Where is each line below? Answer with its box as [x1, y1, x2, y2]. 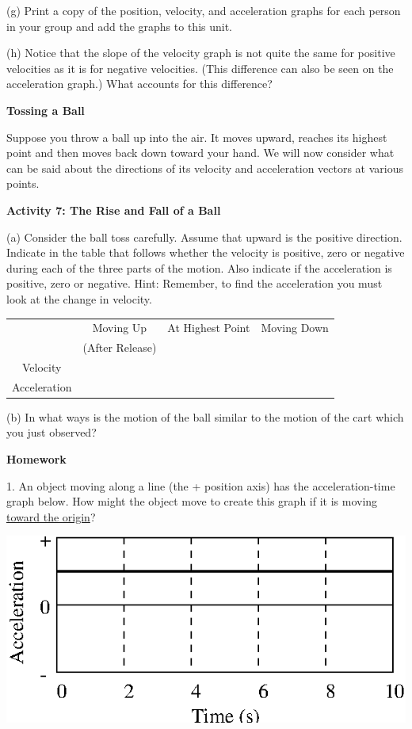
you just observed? [6, 424, 97, 441]
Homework [6, 451, 67, 468]
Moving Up [92, 319, 147, 336]
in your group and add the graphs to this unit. [6, 17, 232, 34]
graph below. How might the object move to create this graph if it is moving [6, 493, 378, 510]
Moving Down [261, 319, 329, 336]
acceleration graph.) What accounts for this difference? [6, 75, 273, 92]
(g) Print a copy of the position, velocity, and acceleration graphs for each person [6, 2, 401, 18]
